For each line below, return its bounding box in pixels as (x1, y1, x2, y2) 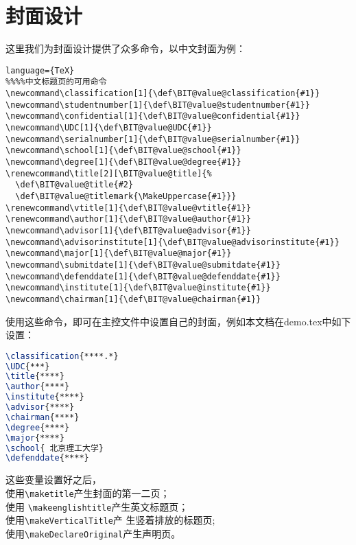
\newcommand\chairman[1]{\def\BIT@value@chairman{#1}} (5, 294, 261, 304)
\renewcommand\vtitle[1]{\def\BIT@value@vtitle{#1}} (5, 202, 251, 213)
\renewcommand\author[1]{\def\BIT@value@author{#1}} (5, 214, 251, 224)
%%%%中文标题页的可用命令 (5, 77, 107, 87)
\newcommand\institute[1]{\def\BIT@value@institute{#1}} (5, 283, 271, 293)
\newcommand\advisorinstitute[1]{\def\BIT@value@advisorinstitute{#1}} (5, 237, 340, 247)
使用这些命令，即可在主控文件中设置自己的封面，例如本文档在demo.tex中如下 (5, 314, 351, 328)
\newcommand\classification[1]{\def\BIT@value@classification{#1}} (5, 89, 320, 99)
